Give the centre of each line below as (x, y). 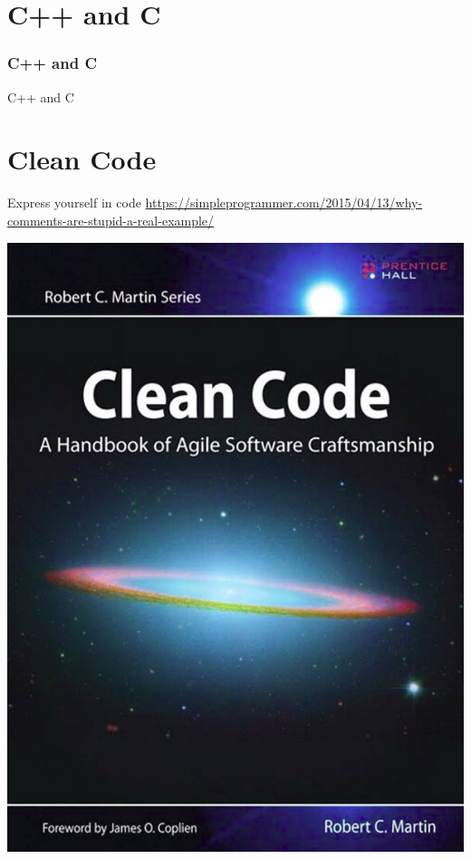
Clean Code (82, 159)
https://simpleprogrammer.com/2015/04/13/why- (284, 203)
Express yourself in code (74, 203)
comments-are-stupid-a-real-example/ (111, 220)
